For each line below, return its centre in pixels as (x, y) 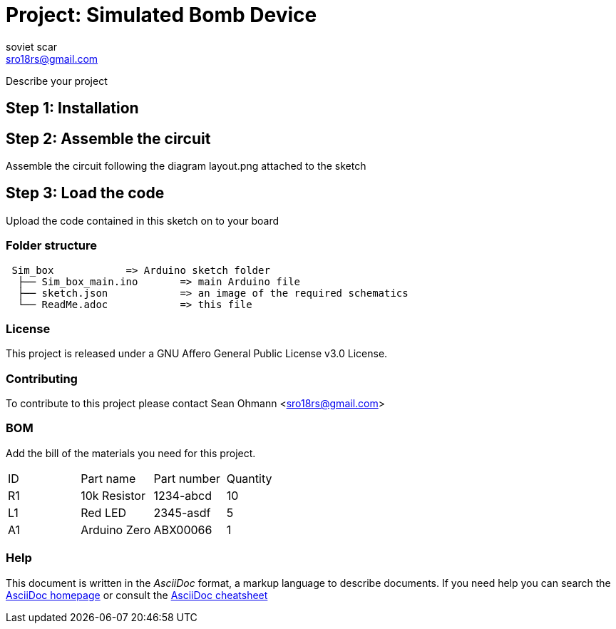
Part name (108, 478)
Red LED (104, 512)
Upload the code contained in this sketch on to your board (142, 220)
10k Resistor (113, 495)
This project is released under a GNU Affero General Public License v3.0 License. (197, 354)
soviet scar (32, 46)
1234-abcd (183, 495)
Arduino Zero (116, 530)
